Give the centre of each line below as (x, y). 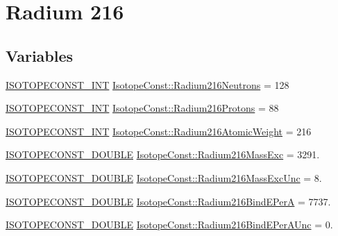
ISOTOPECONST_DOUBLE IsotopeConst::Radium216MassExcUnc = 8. (164, 177)
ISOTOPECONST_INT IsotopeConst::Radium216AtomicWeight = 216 (159, 131)
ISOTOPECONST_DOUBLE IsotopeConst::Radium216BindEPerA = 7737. (168, 201)
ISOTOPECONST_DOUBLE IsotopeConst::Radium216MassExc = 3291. (163, 154)
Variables (40, 55)
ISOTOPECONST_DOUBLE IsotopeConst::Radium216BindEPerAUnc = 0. (169, 225)
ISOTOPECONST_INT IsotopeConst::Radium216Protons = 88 (142, 108)
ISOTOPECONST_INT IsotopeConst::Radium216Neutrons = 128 (147, 84)
